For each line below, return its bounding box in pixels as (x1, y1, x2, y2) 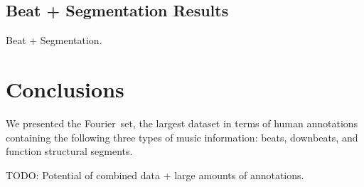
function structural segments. (6, 144, 133, 159)
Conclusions (6, 74, 124, 103)
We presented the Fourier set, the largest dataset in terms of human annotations (6, 115, 358, 130)
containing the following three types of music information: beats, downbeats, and (6, 129, 358, 144)
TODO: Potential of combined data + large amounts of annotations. (6, 167, 304, 182)
